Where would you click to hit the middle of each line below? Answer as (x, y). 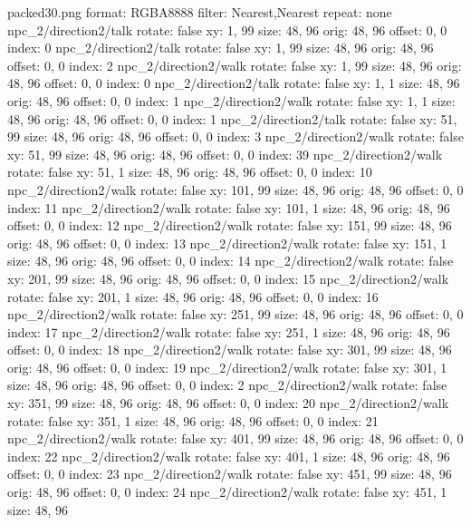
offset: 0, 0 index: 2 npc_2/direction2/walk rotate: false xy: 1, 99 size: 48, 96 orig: (235, 65)
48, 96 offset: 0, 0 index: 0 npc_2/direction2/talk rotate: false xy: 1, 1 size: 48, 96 (234, 83)
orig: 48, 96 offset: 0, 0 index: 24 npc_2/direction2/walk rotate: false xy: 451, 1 (227, 492)
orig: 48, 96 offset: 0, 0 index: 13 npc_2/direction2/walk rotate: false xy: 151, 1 (227, 243)
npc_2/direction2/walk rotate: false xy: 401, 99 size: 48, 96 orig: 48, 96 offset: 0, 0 (235, 438)
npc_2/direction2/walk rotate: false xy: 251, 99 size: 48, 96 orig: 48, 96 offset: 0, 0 (235, 314)
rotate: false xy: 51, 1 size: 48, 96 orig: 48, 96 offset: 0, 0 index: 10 (190, 172)
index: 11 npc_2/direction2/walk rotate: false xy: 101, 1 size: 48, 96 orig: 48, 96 (229, 207)
